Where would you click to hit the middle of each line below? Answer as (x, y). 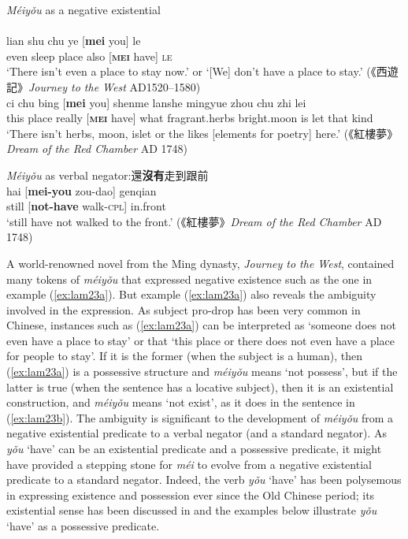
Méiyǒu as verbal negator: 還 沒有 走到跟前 (108, 175)
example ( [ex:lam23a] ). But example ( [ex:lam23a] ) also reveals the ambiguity (191, 294)
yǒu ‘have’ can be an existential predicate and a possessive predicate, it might (194, 449)
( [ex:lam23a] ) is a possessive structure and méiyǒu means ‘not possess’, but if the (202, 372)
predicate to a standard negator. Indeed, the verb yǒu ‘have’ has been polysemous (204, 480)
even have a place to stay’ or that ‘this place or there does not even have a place (200, 340)
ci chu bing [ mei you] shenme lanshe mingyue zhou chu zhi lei (156, 102)
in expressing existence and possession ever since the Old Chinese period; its (191, 494)
